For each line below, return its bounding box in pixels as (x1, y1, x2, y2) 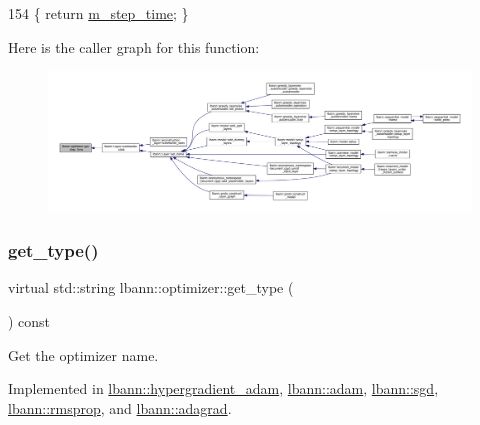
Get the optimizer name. (8, 344, 159, 365)
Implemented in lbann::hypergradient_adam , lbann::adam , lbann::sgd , (8, 378, 439, 399)
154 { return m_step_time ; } (8, 3, 189, 23)
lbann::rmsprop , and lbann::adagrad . (8, 397, 232, 418)
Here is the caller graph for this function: (8, 36, 260, 57)
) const (8, 310, 51, 331)
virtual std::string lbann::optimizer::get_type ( (8, 277, 294, 298)
